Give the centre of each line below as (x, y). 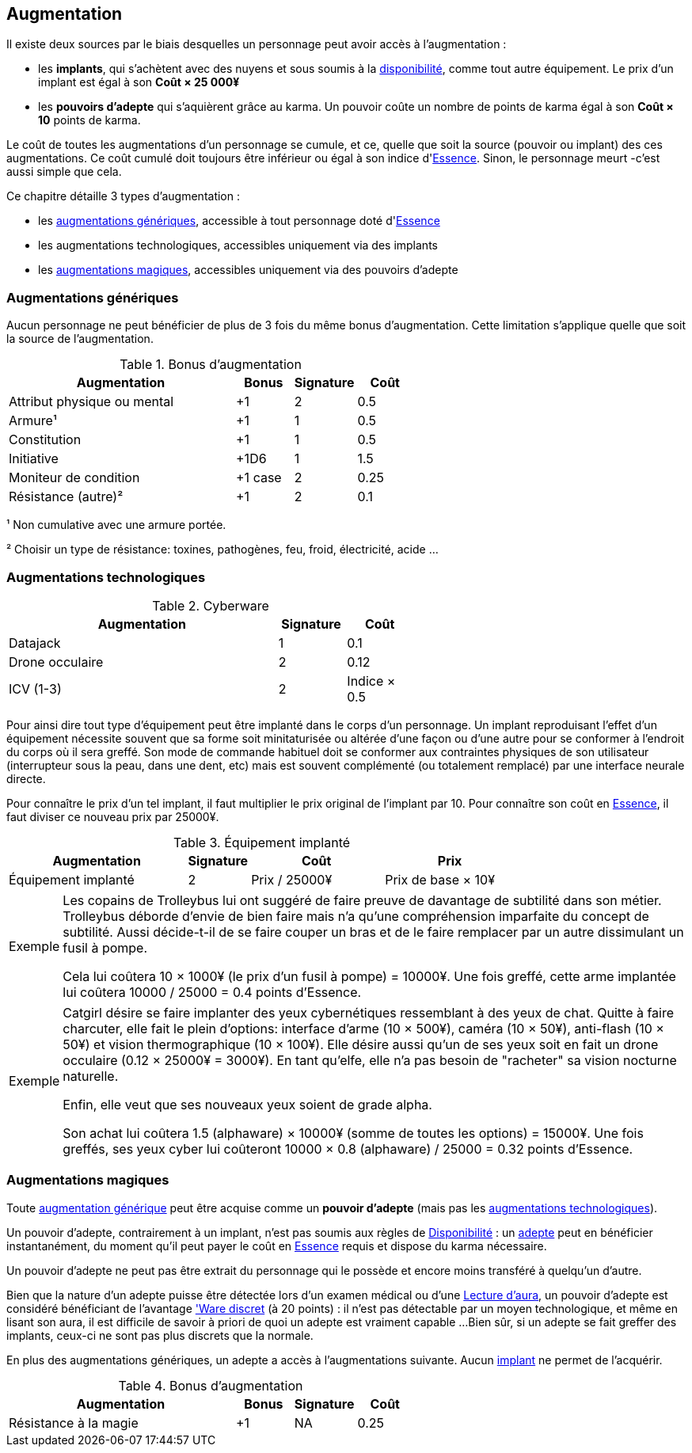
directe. (26, 778)
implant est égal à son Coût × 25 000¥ (139, 82)
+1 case (259, 478)
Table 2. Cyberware (211, 605)
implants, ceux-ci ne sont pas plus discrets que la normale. (160, 1335)
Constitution (45, 440)
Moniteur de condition (74, 478)
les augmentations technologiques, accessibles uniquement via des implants (238, 245)
